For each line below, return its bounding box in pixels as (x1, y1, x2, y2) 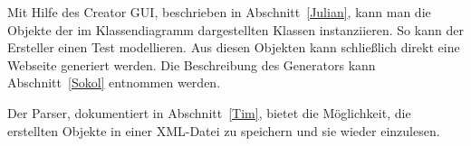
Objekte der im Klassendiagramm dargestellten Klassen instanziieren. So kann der (7, 20, 464, 39)
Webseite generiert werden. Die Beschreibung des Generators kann (7, 55, 376, 74)
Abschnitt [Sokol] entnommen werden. (7, 73, 221, 92)
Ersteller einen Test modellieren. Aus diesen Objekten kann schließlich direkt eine (7, 38, 460, 57)
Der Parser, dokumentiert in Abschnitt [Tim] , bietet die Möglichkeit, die (7, 103, 411, 122)
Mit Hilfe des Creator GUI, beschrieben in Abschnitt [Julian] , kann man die (7, 3, 431, 21)
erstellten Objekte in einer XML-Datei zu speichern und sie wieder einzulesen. (7, 121, 440, 140)
